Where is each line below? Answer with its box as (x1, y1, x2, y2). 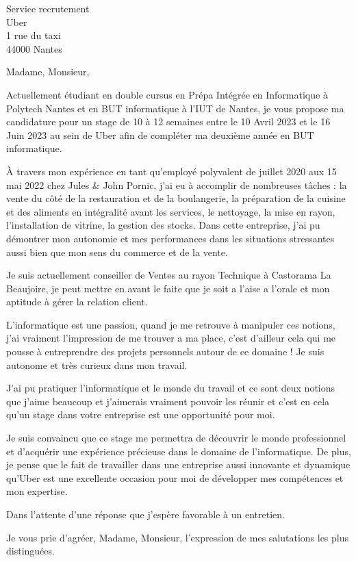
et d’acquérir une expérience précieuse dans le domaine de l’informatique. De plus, (6, 444, 351, 458)
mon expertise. (6, 484, 68, 498)
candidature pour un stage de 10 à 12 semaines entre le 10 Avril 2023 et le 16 (6, 114, 331, 129)
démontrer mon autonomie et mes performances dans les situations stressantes (6, 231, 335, 245)
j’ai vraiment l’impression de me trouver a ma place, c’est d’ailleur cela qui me (6, 331, 336, 345)
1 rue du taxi (6, 28, 61, 42)
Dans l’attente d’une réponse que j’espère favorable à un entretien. (6, 507, 285, 521)
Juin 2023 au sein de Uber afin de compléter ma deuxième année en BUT (6, 127, 314, 142)
